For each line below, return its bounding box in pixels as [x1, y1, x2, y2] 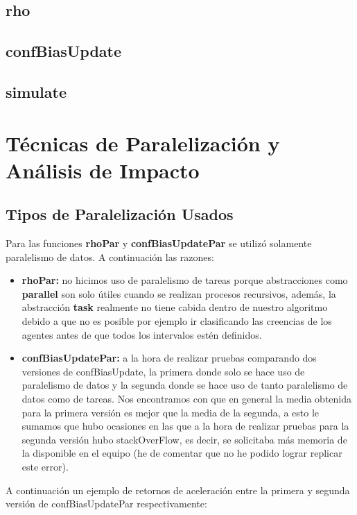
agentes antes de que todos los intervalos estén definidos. [21, 327, 262, 341]
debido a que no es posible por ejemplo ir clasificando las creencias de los [21, 314, 332, 328]
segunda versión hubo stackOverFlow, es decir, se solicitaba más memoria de [21, 432, 347, 446]
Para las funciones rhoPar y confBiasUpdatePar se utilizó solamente [6, 236, 312, 251]
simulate [6, 81, 67, 102]
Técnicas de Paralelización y [6, 128, 280, 157]
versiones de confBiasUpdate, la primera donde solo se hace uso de [21, 364, 305, 378]
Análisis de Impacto [6, 155, 200, 184]
